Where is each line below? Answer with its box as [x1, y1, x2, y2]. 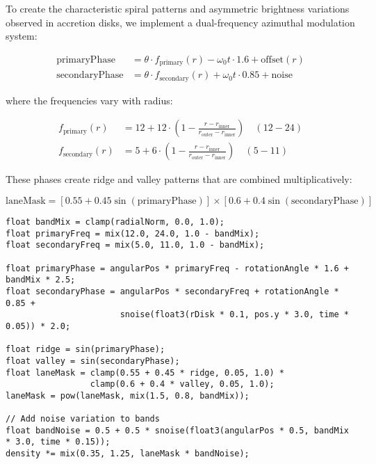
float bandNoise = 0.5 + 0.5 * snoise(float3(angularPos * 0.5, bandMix [6, 425, 349, 435]
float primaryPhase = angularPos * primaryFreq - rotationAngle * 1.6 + [6, 263, 349, 273]
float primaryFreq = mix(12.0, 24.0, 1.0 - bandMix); [6, 228, 260, 239]
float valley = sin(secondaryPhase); [6, 355, 180, 366]
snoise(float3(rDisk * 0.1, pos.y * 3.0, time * [120, 310, 349, 320]
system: [6, 29, 38, 43]
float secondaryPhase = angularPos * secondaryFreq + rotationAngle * [6, 286, 339, 296]
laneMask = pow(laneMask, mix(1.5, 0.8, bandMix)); [6, 390, 250, 401]
